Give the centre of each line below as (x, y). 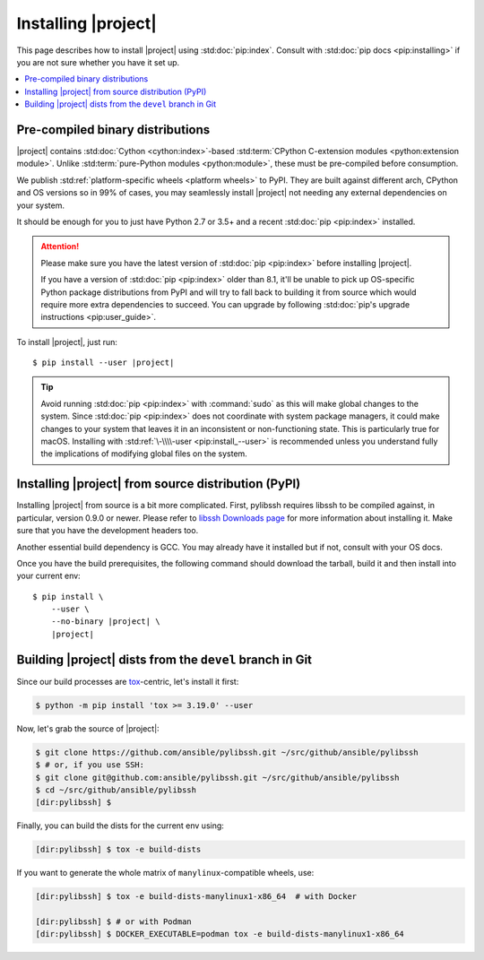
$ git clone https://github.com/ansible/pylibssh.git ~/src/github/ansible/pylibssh (227, 752)
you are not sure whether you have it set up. (98, 62)
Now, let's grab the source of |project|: (88, 728)
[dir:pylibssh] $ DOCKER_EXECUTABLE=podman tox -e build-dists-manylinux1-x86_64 (220, 934)
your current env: (48, 576)
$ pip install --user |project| (104, 363)
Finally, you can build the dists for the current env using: (120, 826)
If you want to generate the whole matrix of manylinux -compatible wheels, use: (165, 873)
